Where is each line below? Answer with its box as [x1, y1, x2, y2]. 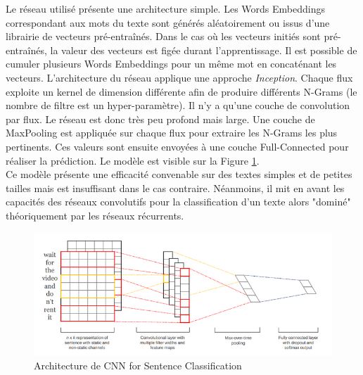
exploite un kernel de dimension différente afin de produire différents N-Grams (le [6, 84, 357, 98]
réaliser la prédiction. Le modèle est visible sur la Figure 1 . [6, 153, 260, 167]
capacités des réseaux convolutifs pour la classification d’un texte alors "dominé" [6, 194, 351, 209]
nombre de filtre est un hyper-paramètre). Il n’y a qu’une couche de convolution [6, 98, 350, 113]
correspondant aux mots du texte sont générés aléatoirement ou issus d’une [6, 15, 330, 30]
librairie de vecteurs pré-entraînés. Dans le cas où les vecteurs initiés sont [6, 29, 321, 44]
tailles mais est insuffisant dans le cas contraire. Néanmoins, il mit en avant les [6, 180, 345, 195]
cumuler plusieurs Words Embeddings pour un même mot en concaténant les [6, 56, 337, 71]
